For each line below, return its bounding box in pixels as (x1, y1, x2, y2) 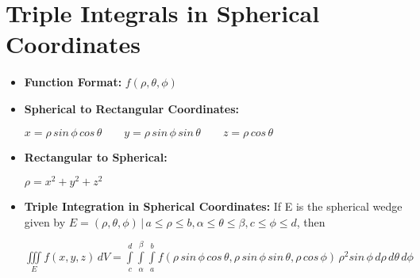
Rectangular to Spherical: (24, 148, 168, 165)
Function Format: (24, 74, 122, 90)
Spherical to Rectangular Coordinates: (24, 100, 239, 116)
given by (24, 213, 66, 230)
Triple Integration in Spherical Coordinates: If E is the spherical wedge (24, 198, 403, 215)
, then (296, 213, 326, 230)
